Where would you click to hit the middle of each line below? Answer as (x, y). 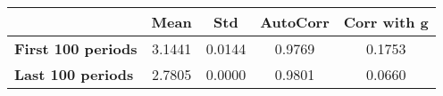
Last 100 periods (74, 74)
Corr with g (386, 22)
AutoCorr (295, 22)
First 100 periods (76, 48)
